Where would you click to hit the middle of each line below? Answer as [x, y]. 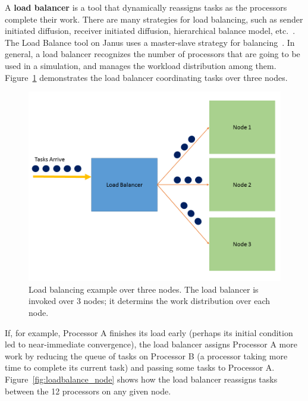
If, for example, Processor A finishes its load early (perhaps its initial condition [149, 332]
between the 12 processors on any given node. [88, 391]
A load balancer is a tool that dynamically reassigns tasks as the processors [146, 7]
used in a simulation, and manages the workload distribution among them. [141, 65]
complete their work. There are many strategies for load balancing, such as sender [154, 19]
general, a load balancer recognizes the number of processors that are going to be [153, 54]
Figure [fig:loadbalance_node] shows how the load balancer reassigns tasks [141, 379]
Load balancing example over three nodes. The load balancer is [144, 289]
